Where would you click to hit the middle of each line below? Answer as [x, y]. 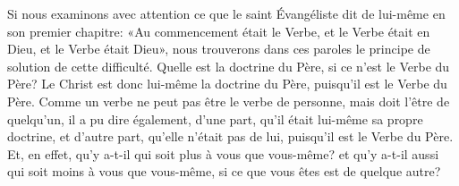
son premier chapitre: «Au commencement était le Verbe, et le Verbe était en [219, 31]
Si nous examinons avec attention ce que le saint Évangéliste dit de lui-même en [226, 13]
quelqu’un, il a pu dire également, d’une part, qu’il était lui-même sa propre [215, 118]
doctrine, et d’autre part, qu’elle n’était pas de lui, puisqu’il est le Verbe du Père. [230, 136]
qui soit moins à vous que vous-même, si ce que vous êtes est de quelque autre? [224, 171]
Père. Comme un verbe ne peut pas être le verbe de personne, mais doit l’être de [229, 101]
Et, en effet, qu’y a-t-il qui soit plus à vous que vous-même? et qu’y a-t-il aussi [223, 153]
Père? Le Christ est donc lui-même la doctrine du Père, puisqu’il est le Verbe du [227, 84]
